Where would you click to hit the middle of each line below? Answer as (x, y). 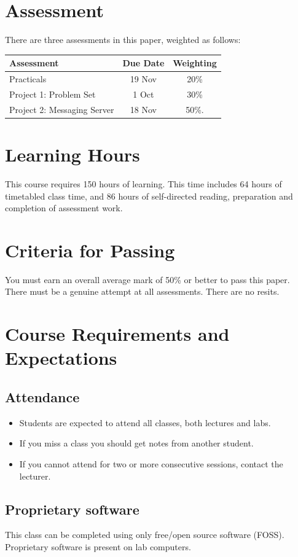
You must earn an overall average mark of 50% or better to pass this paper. (147, 279)
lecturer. (35, 476)
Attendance (42, 397)
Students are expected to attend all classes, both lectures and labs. (145, 422)
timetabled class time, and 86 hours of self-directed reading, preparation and (149, 196)
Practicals (28, 79)
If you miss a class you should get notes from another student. (136, 443)
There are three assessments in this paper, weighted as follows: (123, 40)
